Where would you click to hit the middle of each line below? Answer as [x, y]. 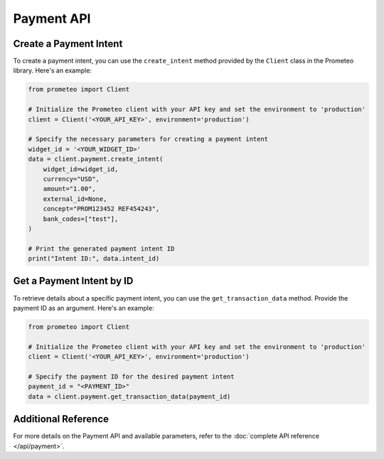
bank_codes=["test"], [81, 219]
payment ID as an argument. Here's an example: [84, 308]
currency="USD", [71, 179]
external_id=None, [75, 199]
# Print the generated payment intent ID [101, 248]
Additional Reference [61, 419]
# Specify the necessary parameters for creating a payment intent [148, 139]
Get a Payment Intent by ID [73, 281]
